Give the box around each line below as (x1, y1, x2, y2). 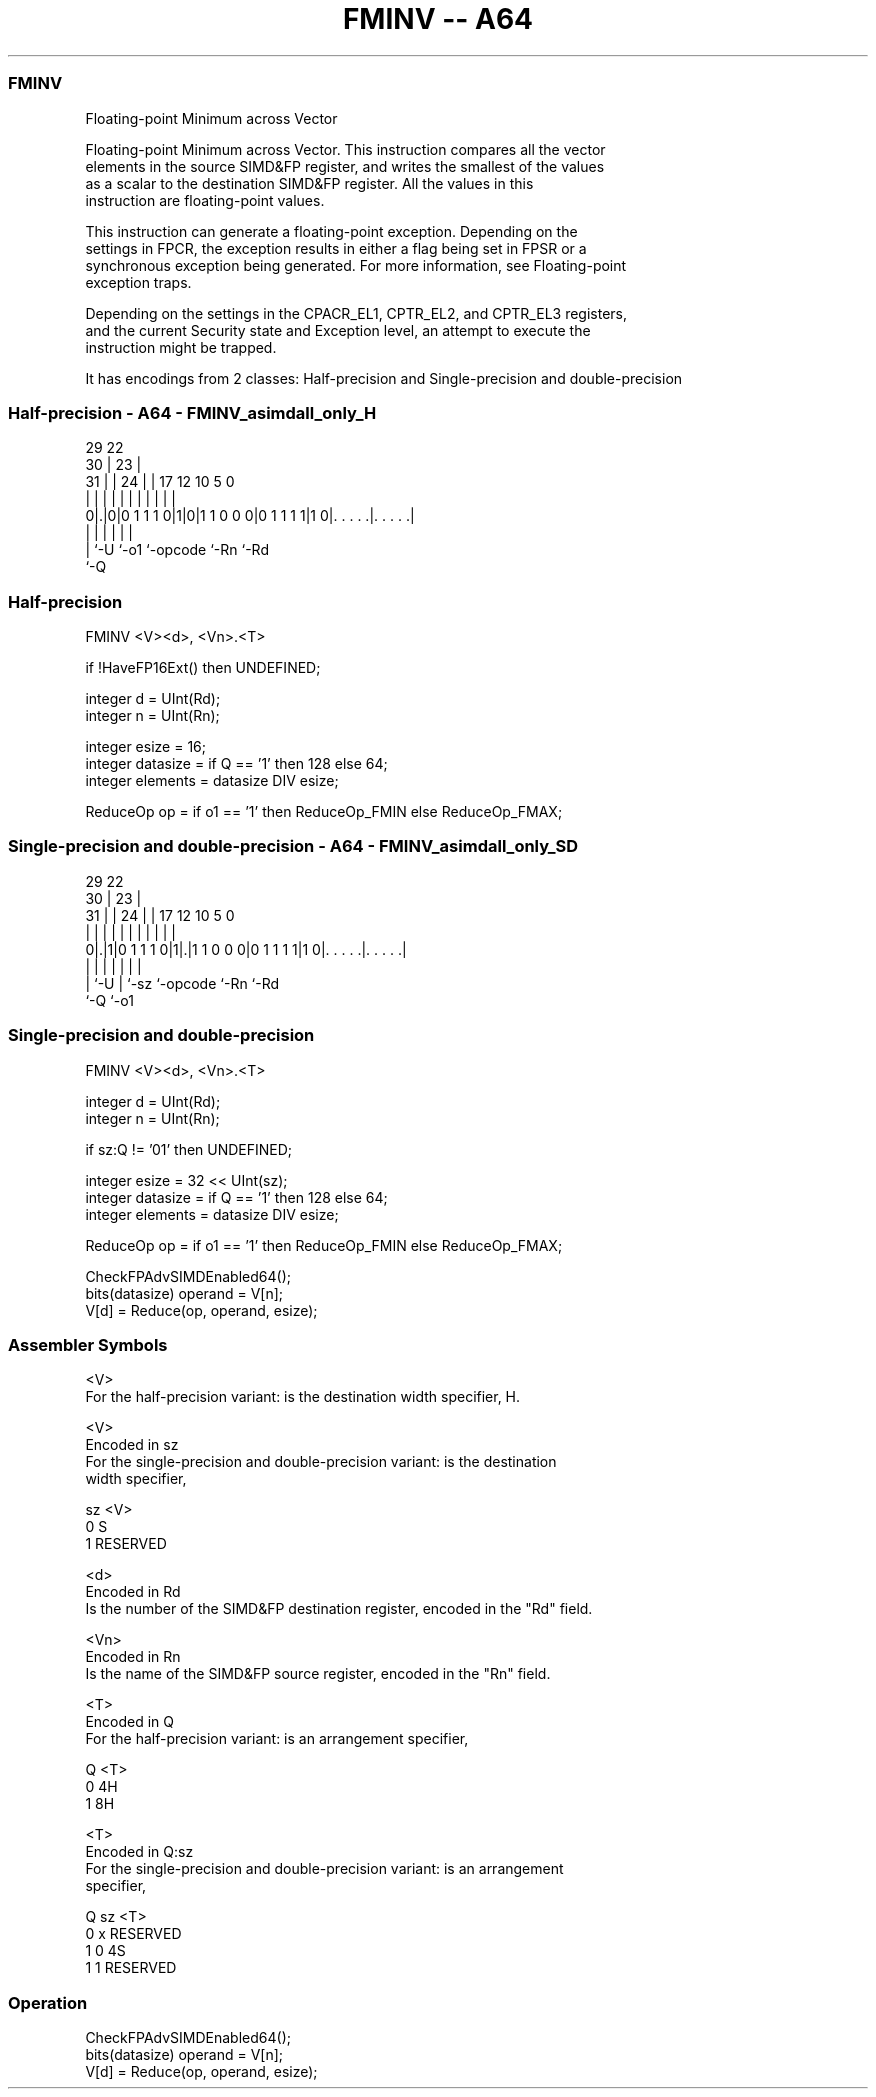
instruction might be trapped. (85, 338, 277, 356)
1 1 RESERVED (85, 1959, 177, 1977)
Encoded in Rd (85, 1583, 181, 1601)
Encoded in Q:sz (85, 1843, 194, 1861)
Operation (8, 1992, 88, 2013)
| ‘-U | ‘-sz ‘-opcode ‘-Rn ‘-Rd (85, 974, 280, 992)
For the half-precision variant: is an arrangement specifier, (85, 1730, 469, 1748)
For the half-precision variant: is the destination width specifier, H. (85, 1388, 521, 1406)
